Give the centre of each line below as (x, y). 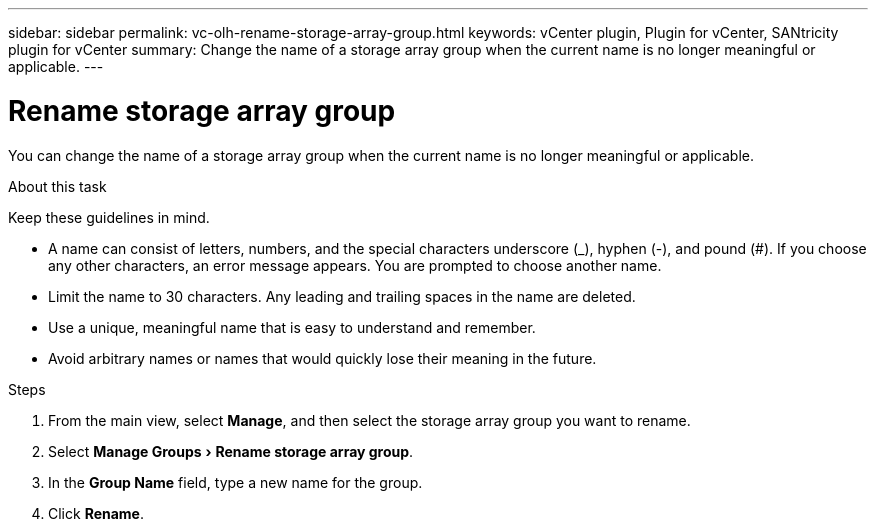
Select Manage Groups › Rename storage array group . (231, 451)
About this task (57, 186)
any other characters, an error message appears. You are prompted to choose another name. (355, 265)
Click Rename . (96, 513)
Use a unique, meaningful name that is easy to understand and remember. (292, 327)
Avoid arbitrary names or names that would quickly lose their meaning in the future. (322, 358)
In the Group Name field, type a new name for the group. (235, 482)
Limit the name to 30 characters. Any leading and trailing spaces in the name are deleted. (342, 296)
